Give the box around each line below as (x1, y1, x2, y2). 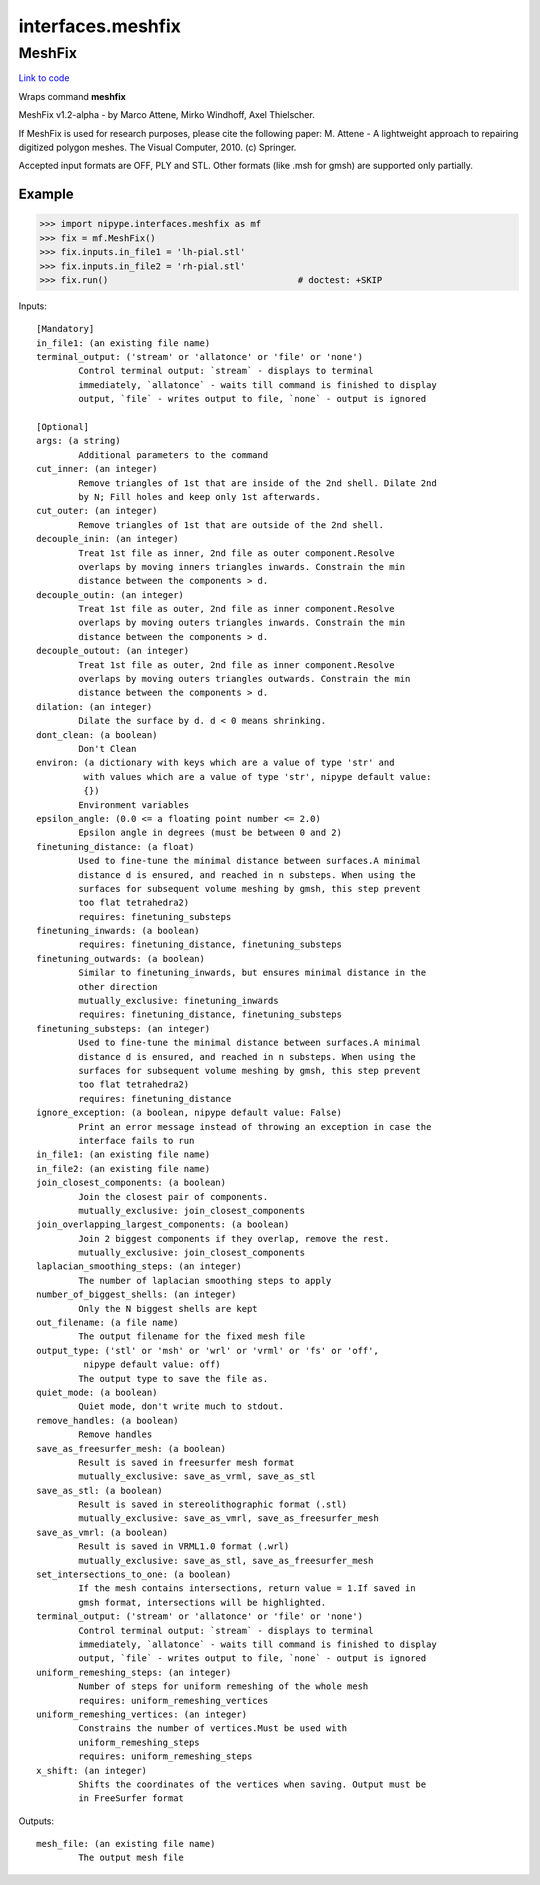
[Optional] (36, 421, 90, 433)
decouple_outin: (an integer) (36, 589, 185, 600)
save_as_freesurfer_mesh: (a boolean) (36, 1443, 227, 1454)
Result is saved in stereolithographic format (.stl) (78, 1499, 348, 1510)
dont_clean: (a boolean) (36, 729, 158, 740)
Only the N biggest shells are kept (78, 1303, 259, 1314)
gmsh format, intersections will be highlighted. (78, 1596, 327, 1608)
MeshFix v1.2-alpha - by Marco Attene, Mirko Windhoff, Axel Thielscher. (18, 109, 315, 121)
